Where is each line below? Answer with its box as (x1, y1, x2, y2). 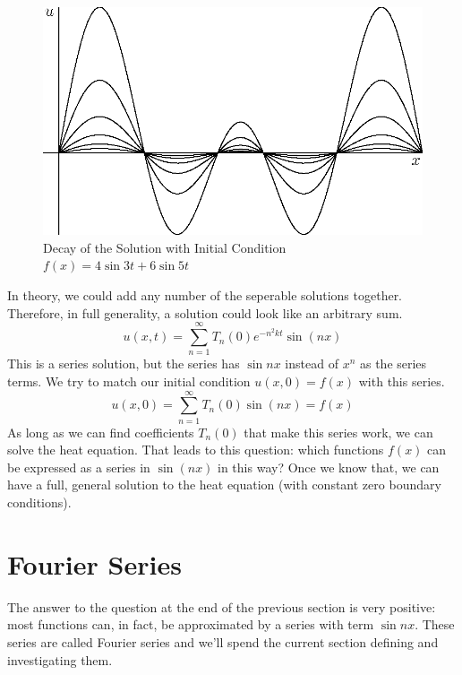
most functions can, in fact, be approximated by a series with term (7, 615, 374, 634)
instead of (285, 354, 338, 373)
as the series (359, 354, 427, 373)
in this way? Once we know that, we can (218, 457, 440, 476)
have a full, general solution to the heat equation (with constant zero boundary (7, 475, 441, 494)
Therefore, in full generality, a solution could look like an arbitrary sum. (7, 303, 403, 322)
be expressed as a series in (7, 457, 150, 476)
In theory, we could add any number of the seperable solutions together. (7, 286, 403, 305)
